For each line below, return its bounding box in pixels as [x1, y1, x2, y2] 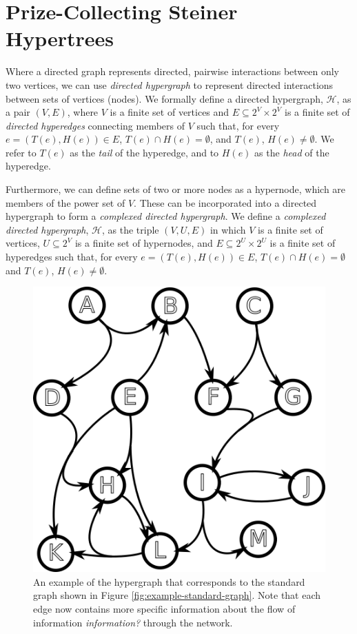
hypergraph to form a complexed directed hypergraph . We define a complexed [6, 209, 326, 223]
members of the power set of [6, 195, 125, 209]
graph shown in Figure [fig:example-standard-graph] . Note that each [33, 588, 321, 602]
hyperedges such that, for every [6, 249, 138, 264]
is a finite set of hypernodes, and [74, 236, 213, 250]
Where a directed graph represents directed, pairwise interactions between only [6, 64, 339, 79]
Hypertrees [6, 24, 114, 52]
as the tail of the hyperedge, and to [70, 145, 219, 159]
